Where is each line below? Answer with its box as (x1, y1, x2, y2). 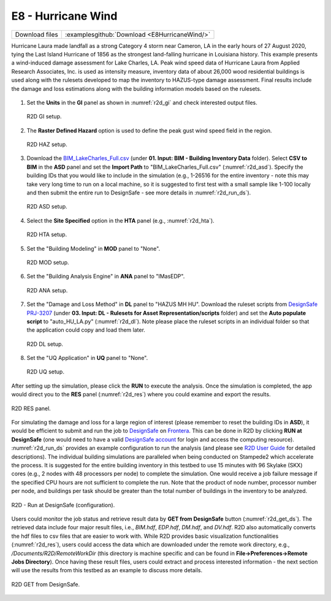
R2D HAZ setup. (26, 141, 67, 148)
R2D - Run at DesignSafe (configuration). (11, 501, 115, 508)
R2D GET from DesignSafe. (11, 580, 80, 588)
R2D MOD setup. (26, 258, 69, 266)
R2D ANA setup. (26, 286, 68, 294)
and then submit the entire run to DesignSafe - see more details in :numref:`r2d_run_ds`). (26, 189, 251, 196)
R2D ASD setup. (26, 203, 67, 210)
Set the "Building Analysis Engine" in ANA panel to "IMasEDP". (26, 273, 185, 280)
